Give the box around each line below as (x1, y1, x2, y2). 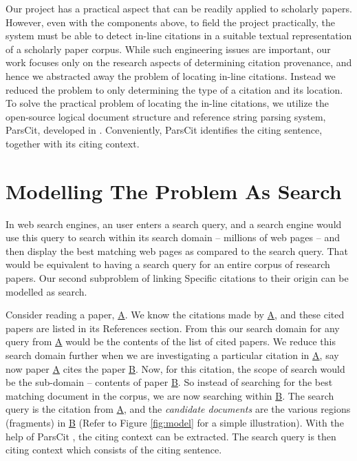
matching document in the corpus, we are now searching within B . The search (6, 388, 334, 402)
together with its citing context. (6, 136, 140, 150)
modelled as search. (6, 284, 87, 298)
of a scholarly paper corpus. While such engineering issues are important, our (6, 41, 331, 56)
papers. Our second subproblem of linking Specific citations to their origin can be (6, 271, 349, 285)
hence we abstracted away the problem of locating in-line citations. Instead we (6, 68, 336, 83)
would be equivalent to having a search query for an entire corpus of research (6, 257, 330, 272)
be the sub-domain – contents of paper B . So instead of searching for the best (6, 375, 333, 389)
